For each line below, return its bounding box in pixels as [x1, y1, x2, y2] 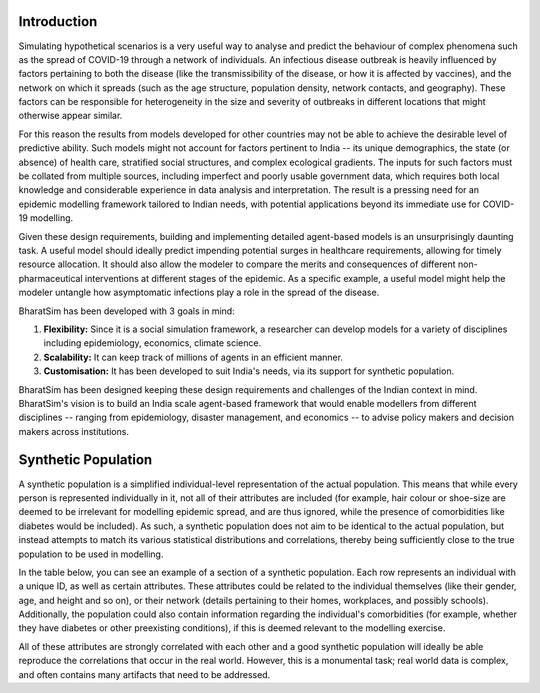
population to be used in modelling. [18, 548, 164, 560]
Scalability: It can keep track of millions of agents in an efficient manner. [43, 351, 344, 363]
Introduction [18, 13, 98, 30]
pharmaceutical [18, 272, 84, 284]
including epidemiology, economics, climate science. [43, 337, 262, 349]
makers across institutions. [18, 425, 130, 437]
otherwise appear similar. [18, 110, 123, 122]
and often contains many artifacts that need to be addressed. [18, 668, 271, 680]
